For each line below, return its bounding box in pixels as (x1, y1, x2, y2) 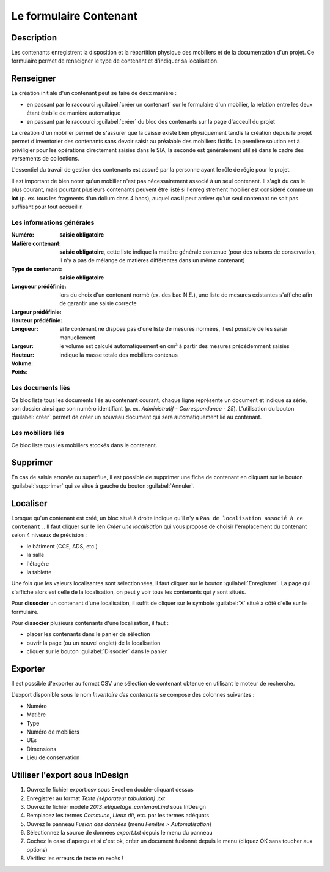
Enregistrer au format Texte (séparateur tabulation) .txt (26, 794, 165, 802)
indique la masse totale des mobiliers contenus (59, 351, 178, 358)
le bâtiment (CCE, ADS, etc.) (26, 542, 98, 550)
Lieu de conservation (26, 754, 80, 761)
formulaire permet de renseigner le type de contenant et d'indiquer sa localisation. (11, 57, 219, 64)
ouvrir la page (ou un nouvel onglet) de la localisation (26, 639, 161, 646)
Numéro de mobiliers (26, 728, 79, 735)
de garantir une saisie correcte (59, 300, 137, 307)
